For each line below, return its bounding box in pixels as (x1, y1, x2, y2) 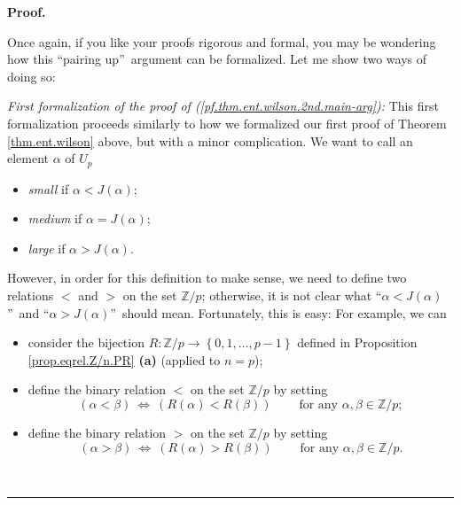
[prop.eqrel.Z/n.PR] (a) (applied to (27, 350, 221, 369)
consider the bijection (27, 333, 145, 352)
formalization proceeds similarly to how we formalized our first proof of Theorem (7, 113, 447, 132)
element (7, 149, 50, 167)
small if (27, 179, 69, 198)
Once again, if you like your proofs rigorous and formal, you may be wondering (7, 32, 436, 50)
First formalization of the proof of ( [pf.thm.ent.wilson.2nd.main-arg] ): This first (7, 97, 439, 115)
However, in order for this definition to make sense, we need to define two (7, 268, 407, 287)
